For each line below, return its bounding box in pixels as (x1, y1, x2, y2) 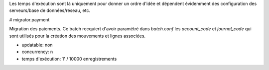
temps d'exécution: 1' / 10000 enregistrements (21, 56, 117, 62)
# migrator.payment (9, 16, 50, 22)
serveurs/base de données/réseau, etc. (9, 7, 91, 13)
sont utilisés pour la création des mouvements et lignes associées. (9, 33, 146, 39)
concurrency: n (21, 49, 53, 55)
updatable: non (21, 42, 53, 48)
